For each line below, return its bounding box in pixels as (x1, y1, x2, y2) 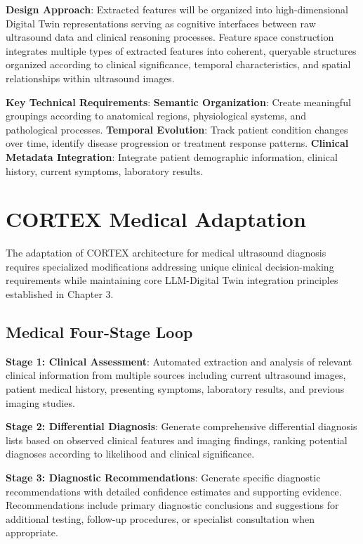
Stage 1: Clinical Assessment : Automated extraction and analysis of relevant (6, 354, 352, 368)
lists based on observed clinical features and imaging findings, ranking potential (6, 432, 348, 447)
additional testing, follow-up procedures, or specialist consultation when (6, 511, 315, 526)
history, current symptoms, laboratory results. (6, 163, 204, 178)
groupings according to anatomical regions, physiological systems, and (6, 108, 306, 123)
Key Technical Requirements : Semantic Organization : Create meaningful (6, 94, 351, 109)
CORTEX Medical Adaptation (6, 205, 306, 233)
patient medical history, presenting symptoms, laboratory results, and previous (6, 382, 345, 396)
